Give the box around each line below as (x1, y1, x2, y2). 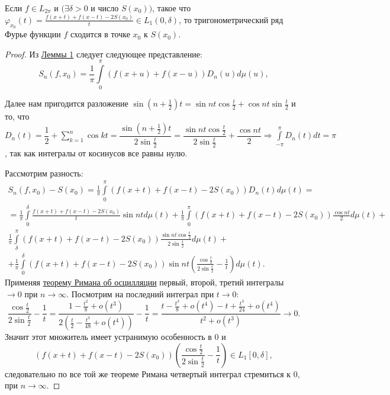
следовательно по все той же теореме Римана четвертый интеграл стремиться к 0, (5, 367, 300, 380)
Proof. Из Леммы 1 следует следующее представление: (5, 47, 202, 60)
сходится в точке (70, 28, 130, 40)
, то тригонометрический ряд (179, 13, 283, 25)
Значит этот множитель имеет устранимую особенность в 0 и (5, 330, 226, 343)
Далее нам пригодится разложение (5, 97, 128, 110)
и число (91, 2, 119, 14)
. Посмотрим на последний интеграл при (66, 287, 214, 300)
